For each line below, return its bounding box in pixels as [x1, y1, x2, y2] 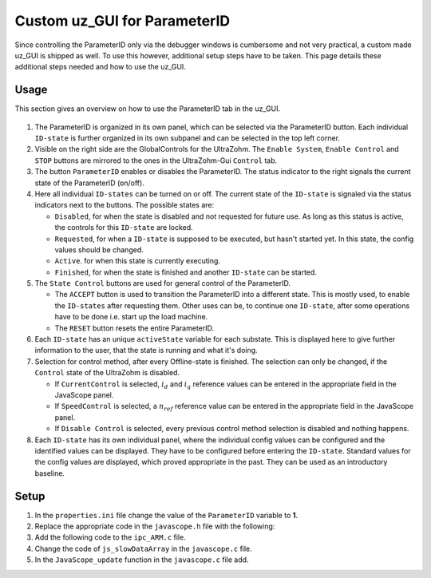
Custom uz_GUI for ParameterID [14, 12, 231, 30]
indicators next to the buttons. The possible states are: [34, 200, 215, 210]
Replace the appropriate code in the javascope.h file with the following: [34, 521, 275, 531]
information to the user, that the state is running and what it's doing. [34, 346, 259, 355]
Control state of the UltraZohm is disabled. [34, 368, 180, 378]
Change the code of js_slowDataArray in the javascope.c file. [34, 544, 253, 553]
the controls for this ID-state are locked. [54, 223, 193, 232]
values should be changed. [54, 244, 144, 255]
